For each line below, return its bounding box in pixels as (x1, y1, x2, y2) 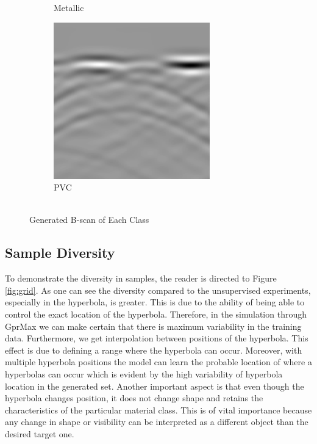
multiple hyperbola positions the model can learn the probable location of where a (5, 355, 312, 368)
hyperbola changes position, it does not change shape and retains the (5, 391, 263, 404)
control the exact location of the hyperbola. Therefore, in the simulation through (5, 307, 307, 320)
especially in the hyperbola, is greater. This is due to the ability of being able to (5, 296, 305, 308)
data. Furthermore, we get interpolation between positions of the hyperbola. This (5, 332, 308, 344)
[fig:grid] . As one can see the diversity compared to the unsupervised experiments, (5, 283, 311, 296)
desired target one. (5, 427, 74, 440)
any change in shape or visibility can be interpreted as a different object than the (5, 415, 308, 428)
